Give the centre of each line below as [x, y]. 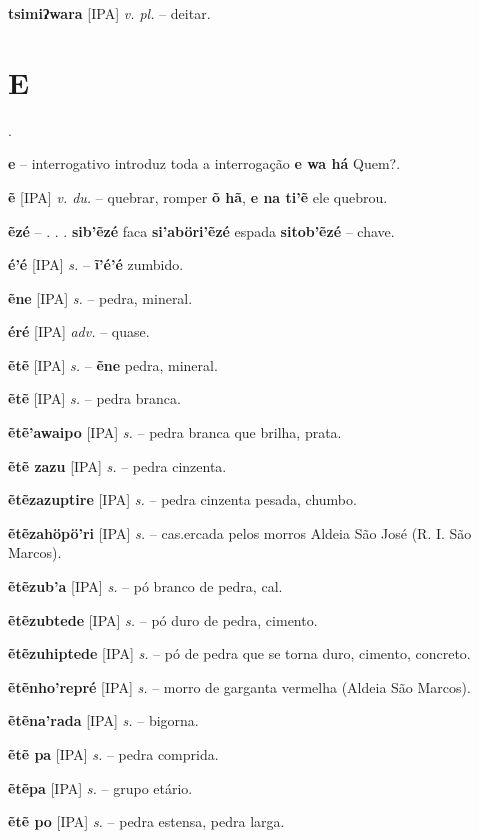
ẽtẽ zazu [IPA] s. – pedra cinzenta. [117, 465]
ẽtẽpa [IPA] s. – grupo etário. [100, 787]
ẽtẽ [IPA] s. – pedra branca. [94, 398]
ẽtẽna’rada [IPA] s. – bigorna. [103, 720]
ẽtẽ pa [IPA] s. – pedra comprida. [113, 754]
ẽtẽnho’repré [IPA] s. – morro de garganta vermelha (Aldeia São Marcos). [239, 686]
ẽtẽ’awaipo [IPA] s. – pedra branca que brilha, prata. [175, 432]
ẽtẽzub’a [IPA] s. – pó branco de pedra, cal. [145, 586]
